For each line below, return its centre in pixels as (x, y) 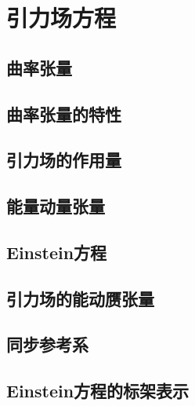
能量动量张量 (56, 206)
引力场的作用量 (64, 160)
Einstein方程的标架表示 (98, 391)
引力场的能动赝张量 (80, 298)
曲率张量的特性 (64, 113)
